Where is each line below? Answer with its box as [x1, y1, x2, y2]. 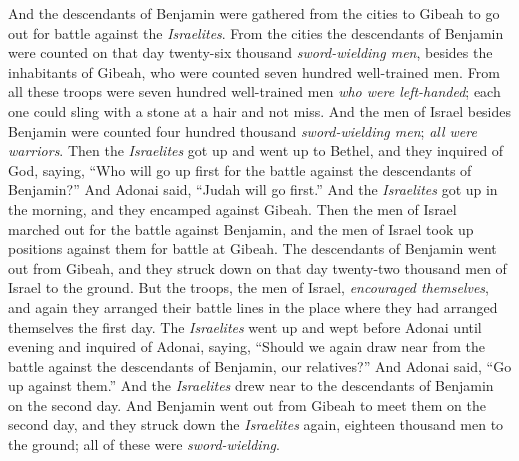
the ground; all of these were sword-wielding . [8, 434, 280, 455]
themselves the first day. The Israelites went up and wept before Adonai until [8, 316, 482, 337]
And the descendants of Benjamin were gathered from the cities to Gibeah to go [8, 3, 500, 23]
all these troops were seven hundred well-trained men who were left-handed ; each [8, 81, 501, 102]
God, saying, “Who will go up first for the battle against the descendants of [8, 159, 472, 180]
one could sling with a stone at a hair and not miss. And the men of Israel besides [8, 100, 512, 121]
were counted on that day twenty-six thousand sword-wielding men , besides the [8, 42, 493, 63]
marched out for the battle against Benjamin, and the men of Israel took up [8, 218, 474, 239]
